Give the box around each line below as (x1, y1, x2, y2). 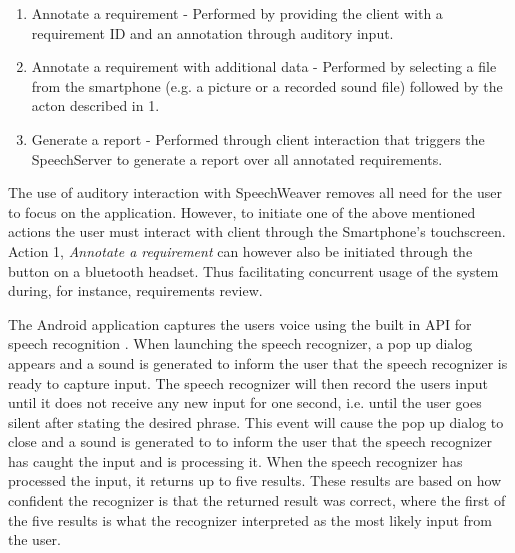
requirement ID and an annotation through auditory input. (31, 22, 394, 43)
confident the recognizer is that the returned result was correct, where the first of (8, 490, 506, 511)
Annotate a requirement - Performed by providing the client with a (31, 3, 443, 23)
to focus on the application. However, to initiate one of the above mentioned (8, 201, 476, 222)
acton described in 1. (31, 95, 160, 116)
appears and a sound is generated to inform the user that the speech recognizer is (8, 352, 508, 373)
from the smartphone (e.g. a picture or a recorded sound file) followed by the (31, 75, 503, 96)
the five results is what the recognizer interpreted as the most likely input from (8, 509, 492, 530)
